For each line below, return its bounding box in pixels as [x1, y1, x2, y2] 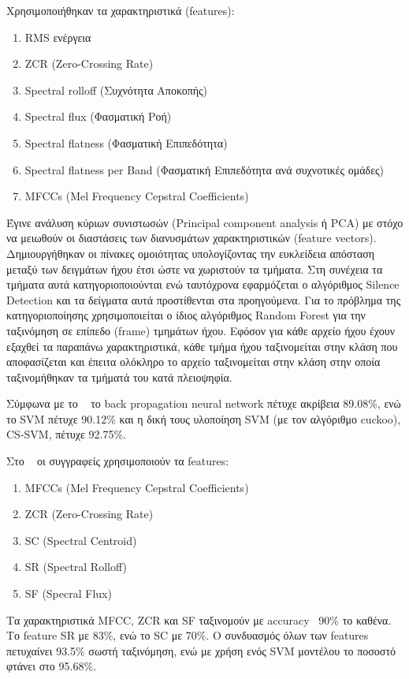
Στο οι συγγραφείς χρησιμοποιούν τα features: [6, 453, 229, 469]
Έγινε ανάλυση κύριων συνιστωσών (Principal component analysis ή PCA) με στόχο [6, 214, 403, 230]
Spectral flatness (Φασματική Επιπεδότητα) [24, 134, 228, 151]
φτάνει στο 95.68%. [6, 658, 96, 674]
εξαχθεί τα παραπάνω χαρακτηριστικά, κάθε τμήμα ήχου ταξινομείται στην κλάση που [6, 338, 398, 354]
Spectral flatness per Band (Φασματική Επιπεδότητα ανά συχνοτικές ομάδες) [24, 161, 384, 177]
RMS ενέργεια [24, 28, 91, 45]
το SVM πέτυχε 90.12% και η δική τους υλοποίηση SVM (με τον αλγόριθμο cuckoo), [6, 410, 401, 427]
